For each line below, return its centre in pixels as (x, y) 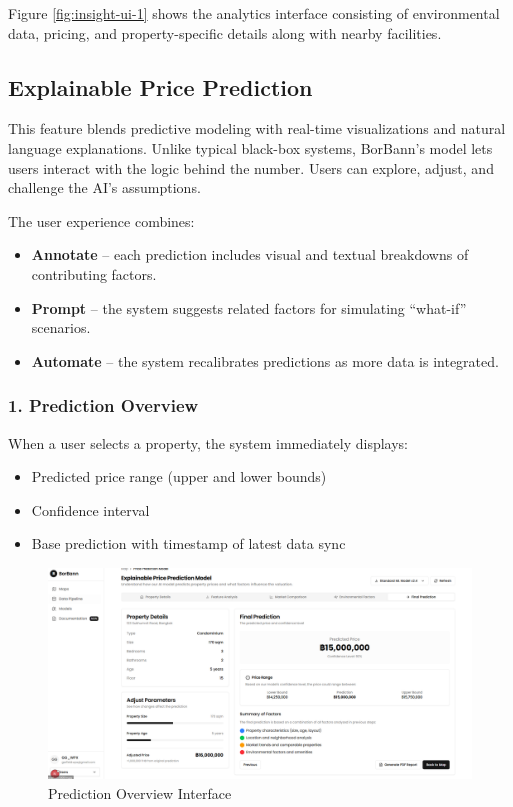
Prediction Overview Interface (140, 792)
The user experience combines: (101, 220)
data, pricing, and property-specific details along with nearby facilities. (225, 32)
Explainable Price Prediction (160, 86)
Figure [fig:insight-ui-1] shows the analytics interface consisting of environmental (254, 13)
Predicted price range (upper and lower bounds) (179, 476)
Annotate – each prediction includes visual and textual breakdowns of (250, 254)
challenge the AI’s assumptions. (104, 187)
